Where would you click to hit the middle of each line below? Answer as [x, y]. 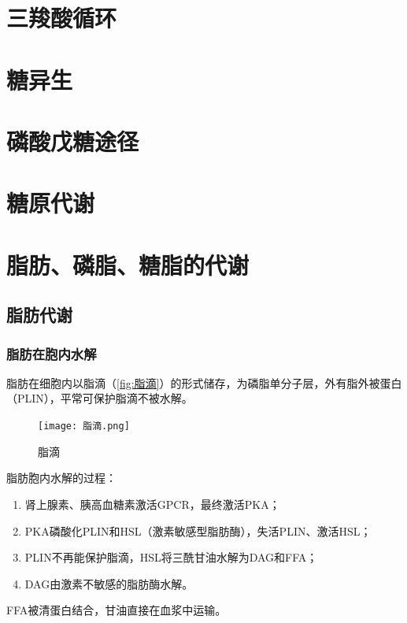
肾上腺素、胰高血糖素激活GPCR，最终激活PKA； [152, 504]
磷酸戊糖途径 [73, 141]
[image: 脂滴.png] [84, 426]
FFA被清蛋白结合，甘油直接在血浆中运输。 [117, 610]
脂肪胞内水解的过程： [61, 478]
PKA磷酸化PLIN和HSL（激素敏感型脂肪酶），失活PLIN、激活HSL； [198, 530]
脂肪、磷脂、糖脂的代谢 [128, 264]
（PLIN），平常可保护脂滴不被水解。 [100, 398]
